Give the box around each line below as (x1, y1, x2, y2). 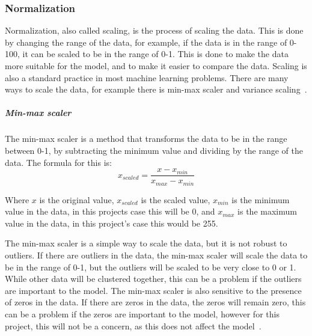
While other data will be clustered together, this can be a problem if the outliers (5, 272, 302, 285)
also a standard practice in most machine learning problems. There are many (5, 71, 289, 84)
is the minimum (231, 193, 290, 206)
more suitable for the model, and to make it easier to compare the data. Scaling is (5, 60, 307, 72)
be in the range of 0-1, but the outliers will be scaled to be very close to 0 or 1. (5, 260, 296, 273)
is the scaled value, (141, 193, 210, 206)
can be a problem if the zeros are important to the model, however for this (5, 307, 280, 320)
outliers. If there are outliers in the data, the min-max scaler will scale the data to (5, 249, 308, 261)
